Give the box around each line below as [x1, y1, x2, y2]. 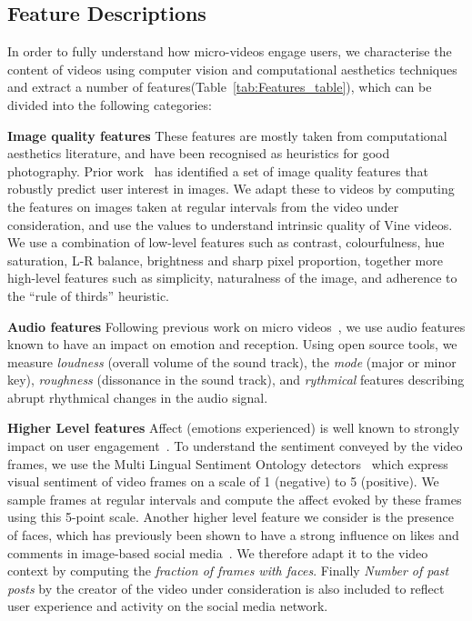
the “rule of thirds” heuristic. [7, 285, 170, 305]
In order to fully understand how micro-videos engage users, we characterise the [7, 42, 452, 61]
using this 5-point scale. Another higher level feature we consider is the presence [7, 507, 455, 526]
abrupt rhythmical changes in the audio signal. [7, 387, 268, 406]
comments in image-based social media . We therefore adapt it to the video [7, 543, 428, 562]
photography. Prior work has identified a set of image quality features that [7, 161, 429, 180]
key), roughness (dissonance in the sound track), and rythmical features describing [7, 370, 465, 389]
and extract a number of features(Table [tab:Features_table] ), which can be [7, 77, 432, 96]
